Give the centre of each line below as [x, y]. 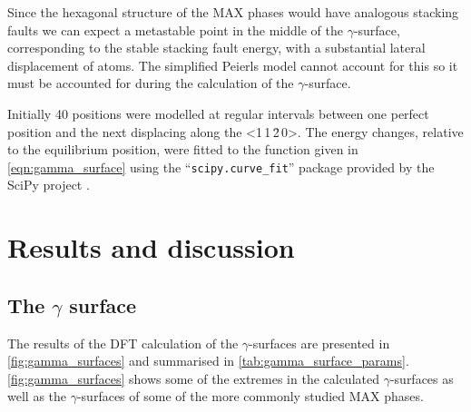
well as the [37, 396]
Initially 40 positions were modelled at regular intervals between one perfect [218, 113]
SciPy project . [49, 185]
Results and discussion [151, 247]
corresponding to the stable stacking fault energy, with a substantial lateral [216, 48]
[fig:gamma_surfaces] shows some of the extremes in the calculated [193, 378]
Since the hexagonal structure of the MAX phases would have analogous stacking [233, 12]
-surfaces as [422, 378]
